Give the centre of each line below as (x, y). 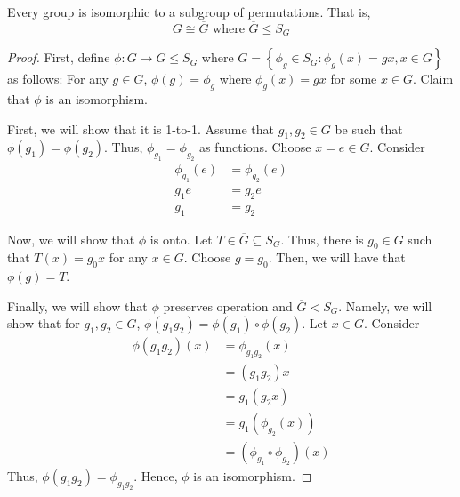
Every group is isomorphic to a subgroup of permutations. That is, (189, 12)
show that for (44, 323)
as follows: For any (58, 79)
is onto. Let (181, 239)
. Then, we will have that (337, 257)
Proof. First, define (59, 57)
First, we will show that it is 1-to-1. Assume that (141, 128)
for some (354, 79)
